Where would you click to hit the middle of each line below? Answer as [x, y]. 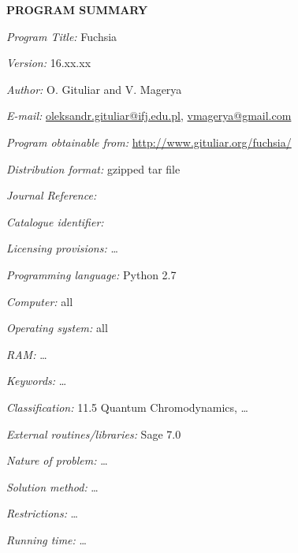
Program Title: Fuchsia [62, 36]
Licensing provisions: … [62, 248]
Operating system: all [57, 328]
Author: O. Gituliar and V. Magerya [94, 89]
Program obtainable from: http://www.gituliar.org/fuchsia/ [149, 142]
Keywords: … [37, 381]
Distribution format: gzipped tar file [93, 168]
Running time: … [47, 539]
